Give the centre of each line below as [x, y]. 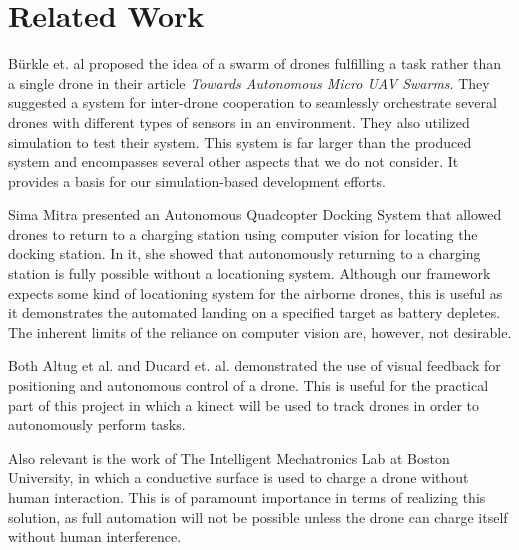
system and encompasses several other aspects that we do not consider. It [233, 161]
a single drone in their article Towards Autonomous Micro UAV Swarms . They [249, 82]
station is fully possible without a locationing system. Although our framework [249, 273]
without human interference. [95, 536]
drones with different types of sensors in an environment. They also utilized [239, 121]
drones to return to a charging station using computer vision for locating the [243, 233]
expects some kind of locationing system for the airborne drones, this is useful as [255, 292]
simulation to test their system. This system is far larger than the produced [240, 141]
